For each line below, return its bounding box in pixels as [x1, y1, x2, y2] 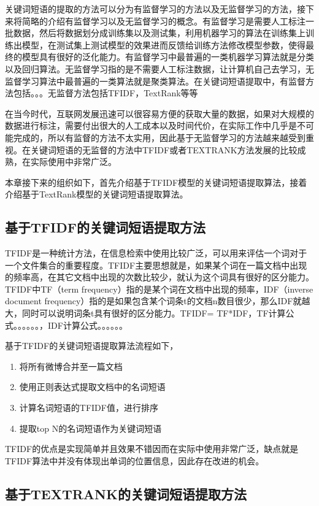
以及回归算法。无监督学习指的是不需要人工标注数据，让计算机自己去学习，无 [5, 62, 314, 75]
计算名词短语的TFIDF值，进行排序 [19, 401, 158, 414]
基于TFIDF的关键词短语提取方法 [5, 218, 206, 237]
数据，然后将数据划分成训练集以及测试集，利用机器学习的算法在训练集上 [13, 26, 306, 39]
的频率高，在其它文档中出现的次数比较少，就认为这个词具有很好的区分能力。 [5, 270, 314, 283]
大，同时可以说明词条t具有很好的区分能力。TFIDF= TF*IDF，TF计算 [5, 307, 286, 320]
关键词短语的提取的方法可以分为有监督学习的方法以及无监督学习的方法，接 [5, 2, 306, 15]
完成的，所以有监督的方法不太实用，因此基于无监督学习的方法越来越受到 [13, 131, 306, 144]
